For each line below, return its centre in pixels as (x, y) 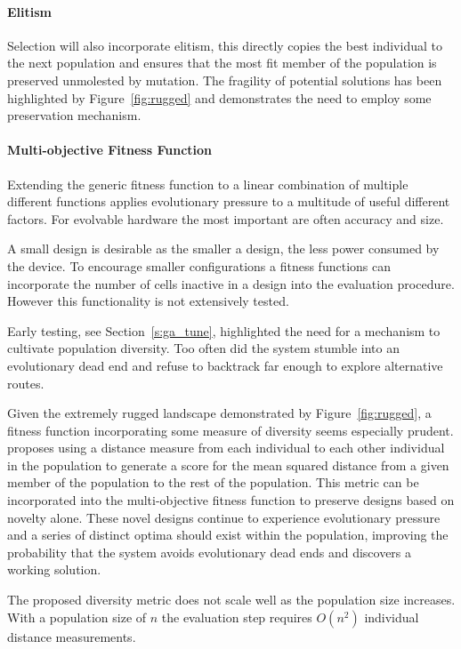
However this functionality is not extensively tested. (148, 301)
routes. (26, 383)
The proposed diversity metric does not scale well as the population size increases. (231, 600)
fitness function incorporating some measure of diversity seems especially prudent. (230, 430)
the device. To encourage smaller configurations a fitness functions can (199, 265)
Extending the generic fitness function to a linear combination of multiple (208, 184)
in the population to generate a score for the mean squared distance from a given (228, 465)
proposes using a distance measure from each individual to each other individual (226, 448)
